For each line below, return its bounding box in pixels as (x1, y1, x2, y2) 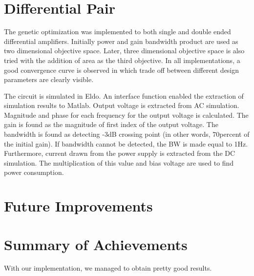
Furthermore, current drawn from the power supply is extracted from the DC (4, 148, 235, 158)
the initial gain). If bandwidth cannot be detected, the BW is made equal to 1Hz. (4, 138, 248, 149)
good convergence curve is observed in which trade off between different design (4, 64, 239, 75)
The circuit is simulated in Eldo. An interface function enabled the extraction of (4, 90, 244, 101)
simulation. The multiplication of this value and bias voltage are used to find (4, 157, 234, 168)
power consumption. (4, 167, 64, 177)
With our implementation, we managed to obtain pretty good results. (4, 262, 212, 273)
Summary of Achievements (4, 234, 188, 254)
